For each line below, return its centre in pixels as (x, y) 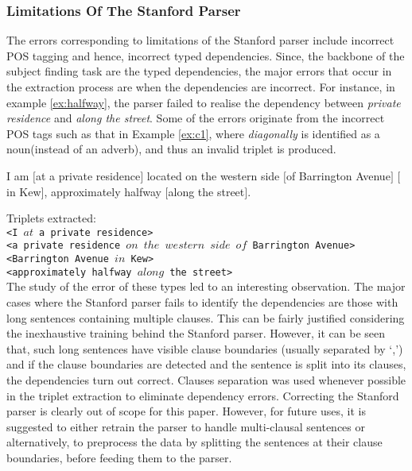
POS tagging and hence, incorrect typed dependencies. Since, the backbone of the (206, 55)
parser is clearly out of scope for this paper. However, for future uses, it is (186, 411)
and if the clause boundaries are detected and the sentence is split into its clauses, (206, 364)
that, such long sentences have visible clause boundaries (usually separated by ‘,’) (205, 348)
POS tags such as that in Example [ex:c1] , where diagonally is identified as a (193, 133)
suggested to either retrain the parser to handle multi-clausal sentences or (186, 426)
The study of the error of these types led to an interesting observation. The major (206, 286)
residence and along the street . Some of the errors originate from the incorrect (196, 118)
